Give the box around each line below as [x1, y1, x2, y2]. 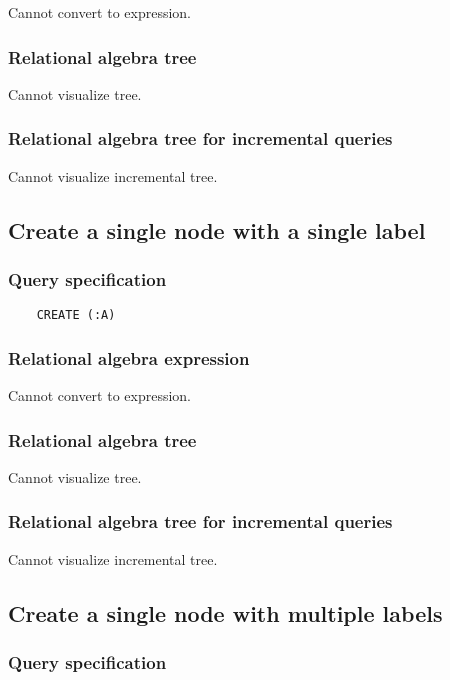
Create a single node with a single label [8, 214, 426, 245]
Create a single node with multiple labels [8, 597, 443, 628]
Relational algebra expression [8, 345, 250, 370]
